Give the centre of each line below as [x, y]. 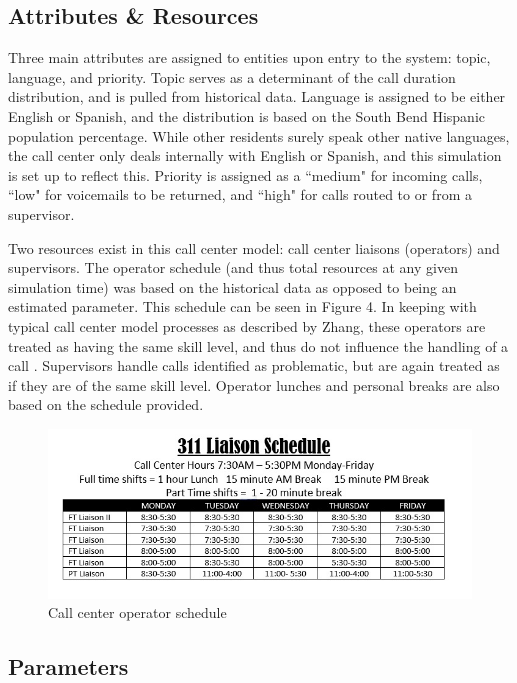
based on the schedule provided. [106, 404]
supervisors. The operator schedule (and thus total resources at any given [233, 267]
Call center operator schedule [137, 612]
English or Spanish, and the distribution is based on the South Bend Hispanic [247, 115]
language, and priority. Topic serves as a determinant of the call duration [232, 76]
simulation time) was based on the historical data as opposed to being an [232, 286]
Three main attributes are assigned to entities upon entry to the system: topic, [249, 57]
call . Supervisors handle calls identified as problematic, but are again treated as [254, 365]
